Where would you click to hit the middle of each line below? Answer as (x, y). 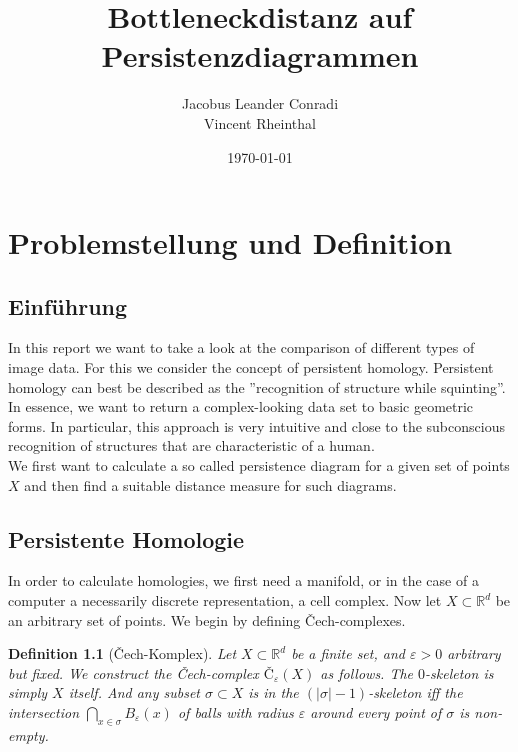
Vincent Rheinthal (260, 122)
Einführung (68, 305)
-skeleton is (459, 672)
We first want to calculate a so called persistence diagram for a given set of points (259, 465)
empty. (28, 734)
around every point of (376, 712)
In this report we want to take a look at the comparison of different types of (241, 347)
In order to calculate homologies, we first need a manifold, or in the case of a (243, 580)
